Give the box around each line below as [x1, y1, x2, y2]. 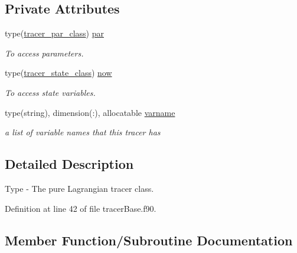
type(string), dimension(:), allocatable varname [5, 106, 175, 118]
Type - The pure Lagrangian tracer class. [5, 182, 154, 194]
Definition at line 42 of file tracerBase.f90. [5, 202, 156, 214]
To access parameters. [5, 46, 84, 59]
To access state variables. [5, 86, 96, 98]
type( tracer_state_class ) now [5, 66, 112, 79]
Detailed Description [5, 155, 134, 173]
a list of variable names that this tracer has [5, 126, 161, 138]
